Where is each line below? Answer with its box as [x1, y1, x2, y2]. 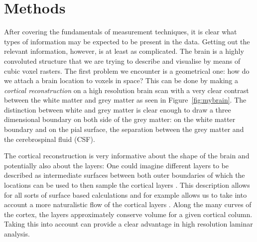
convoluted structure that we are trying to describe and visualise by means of [4, 55, 241, 66]
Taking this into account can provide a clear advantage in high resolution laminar [4, 219, 253, 229]
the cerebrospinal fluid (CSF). [4, 133, 95, 144]
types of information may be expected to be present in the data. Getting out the [4, 36, 250, 46]
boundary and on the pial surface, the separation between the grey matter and [4, 124, 244, 134]
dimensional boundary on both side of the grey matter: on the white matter [4, 114, 236, 124]
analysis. [4, 229, 30, 239]
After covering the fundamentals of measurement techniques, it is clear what [4, 26, 237, 37]
